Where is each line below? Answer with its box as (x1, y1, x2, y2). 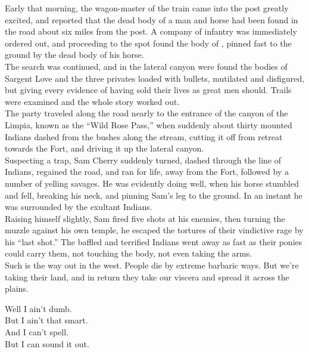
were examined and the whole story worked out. (5, 95, 180, 107)
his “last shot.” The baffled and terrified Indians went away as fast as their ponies (5, 235, 302, 248)
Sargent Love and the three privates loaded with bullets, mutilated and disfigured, (5, 72, 305, 84)
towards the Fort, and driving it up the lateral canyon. (5, 142, 204, 155)
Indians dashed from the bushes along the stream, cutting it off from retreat (5, 130, 283, 143)
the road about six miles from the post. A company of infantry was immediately (5, 25, 297, 38)
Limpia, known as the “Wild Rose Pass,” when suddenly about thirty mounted (5, 118, 292, 131)
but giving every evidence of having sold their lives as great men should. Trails (5, 84, 292, 96)
